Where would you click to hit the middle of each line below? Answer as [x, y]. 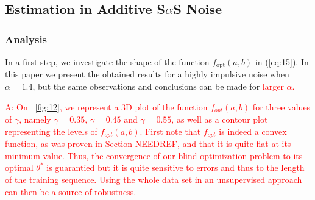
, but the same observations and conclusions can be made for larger [158, 86]
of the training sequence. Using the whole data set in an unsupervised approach [154, 179]
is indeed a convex [253, 131]
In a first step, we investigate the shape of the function [107, 62]
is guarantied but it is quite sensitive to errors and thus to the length [175, 167]
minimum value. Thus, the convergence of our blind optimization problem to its [154, 155]
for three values [281, 106]
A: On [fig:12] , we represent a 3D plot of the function [106, 106]
